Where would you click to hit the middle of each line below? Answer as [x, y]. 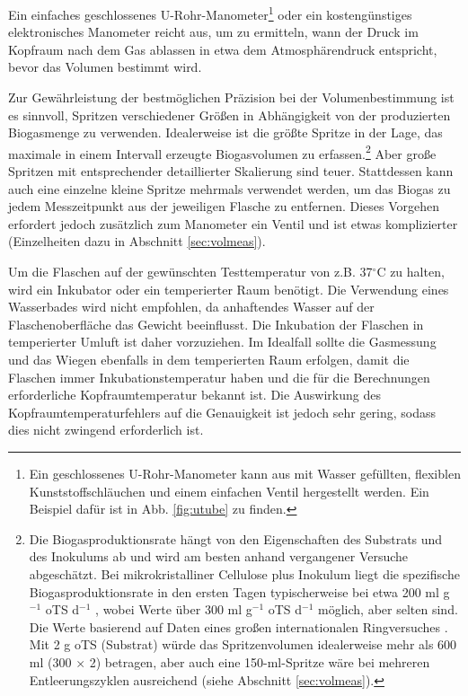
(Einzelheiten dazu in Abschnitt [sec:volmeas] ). [137, 241]
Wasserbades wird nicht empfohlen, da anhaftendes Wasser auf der [191, 307]
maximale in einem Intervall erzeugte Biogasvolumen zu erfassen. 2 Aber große [222, 152]
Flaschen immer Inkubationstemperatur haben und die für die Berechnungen [219, 377]
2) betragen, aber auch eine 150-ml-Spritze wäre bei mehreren [260, 661]
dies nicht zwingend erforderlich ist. [106, 430]
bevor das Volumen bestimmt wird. [105, 67]
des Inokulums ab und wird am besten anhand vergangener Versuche [219, 556]
